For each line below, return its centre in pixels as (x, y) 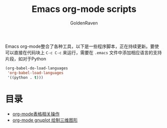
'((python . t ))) (25, 77)
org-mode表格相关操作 (36, 114)
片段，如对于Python (26, 59)
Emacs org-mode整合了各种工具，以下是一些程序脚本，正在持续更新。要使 (82, 46)
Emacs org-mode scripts (84, 9)
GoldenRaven (84, 23)
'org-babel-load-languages (35, 73)
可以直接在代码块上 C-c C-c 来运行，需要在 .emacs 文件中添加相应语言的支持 (83, 52)
